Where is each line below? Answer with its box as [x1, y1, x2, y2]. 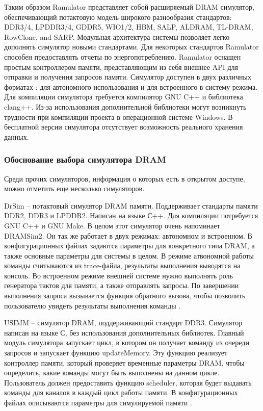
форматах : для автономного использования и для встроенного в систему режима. [4, 81, 258, 92]
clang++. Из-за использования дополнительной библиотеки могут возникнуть [4, 101, 247, 112]
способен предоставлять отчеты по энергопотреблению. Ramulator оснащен [4, 51, 241, 62]
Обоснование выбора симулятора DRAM [4, 153, 166, 166]
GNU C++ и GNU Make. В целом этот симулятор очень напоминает [4, 220, 220, 230]
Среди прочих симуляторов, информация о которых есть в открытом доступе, [4, 173, 245, 184]
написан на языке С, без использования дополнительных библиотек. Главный [4, 327, 244, 338]
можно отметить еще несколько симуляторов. [4, 183, 145, 194]
